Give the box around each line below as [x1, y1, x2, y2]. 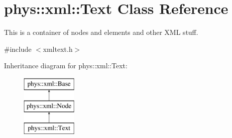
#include [4, 43, 32, 54]
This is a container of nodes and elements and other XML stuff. [4, 27, 198, 37]
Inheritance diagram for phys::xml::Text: [4, 60, 127, 71]
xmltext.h [43, 43, 73, 54]
